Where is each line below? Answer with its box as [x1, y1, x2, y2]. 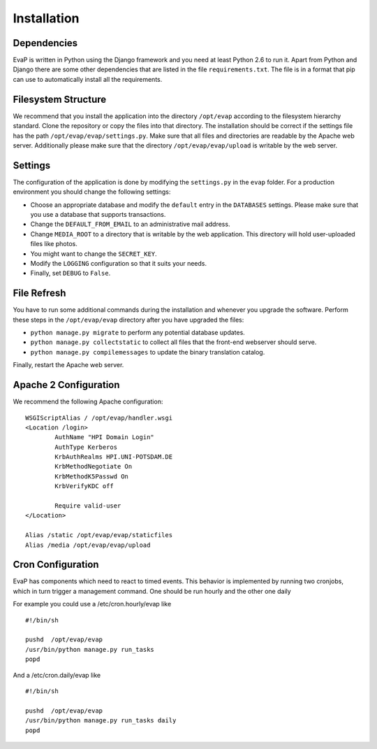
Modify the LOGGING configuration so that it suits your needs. [30, 259, 207, 267]
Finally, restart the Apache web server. [13, 361, 124, 369]
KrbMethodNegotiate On [54, 462, 133, 471]
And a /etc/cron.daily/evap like [13, 671, 101, 679]
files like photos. [30, 240, 78, 248]
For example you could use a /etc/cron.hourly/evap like [13, 600, 172, 608]
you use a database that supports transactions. [30, 211, 166, 218]
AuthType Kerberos [54, 443, 118, 451]
